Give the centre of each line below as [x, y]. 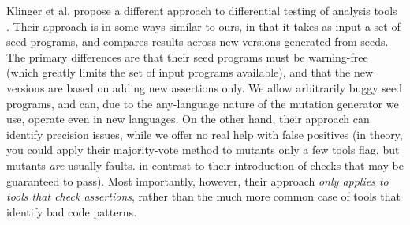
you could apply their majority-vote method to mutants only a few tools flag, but [203, 150]
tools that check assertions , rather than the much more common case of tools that [203, 196]
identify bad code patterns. [72, 211]
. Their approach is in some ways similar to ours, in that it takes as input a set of [203, 26]
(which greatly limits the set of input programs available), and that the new [190, 72]
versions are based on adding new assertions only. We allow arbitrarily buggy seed [205, 87]
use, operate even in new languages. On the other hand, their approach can [188, 119]
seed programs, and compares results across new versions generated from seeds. [198, 41]
